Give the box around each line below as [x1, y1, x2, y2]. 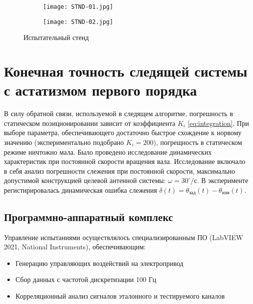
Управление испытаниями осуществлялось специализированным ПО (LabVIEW [4, 232, 243, 242]
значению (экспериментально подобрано [4, 137, 124, 147]
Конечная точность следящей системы [4, 61, 248, 81]
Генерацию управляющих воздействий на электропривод [15, 258, 184, 268]
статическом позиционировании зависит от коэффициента [4, 118, 176, 128]
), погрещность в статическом [153, 137, 242, 147]
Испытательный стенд [23, 32, 89, 42]
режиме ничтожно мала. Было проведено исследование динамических [4, 146, 212, 157]
